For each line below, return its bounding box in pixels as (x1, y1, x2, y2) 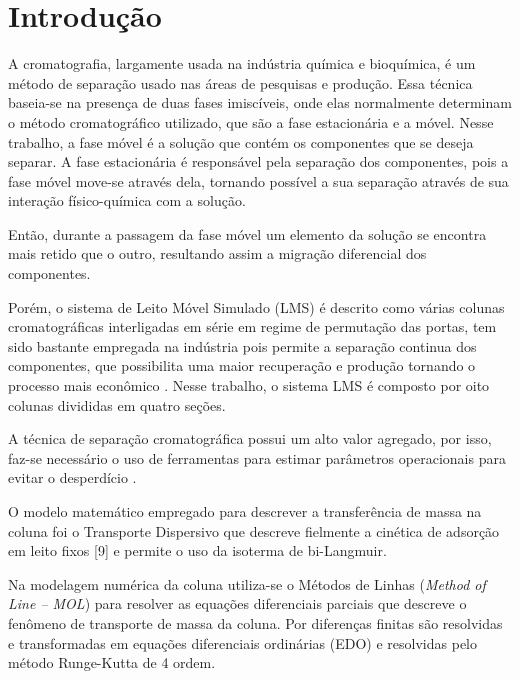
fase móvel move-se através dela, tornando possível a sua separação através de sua (8, 170, 509, 191)
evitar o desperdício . (8, 467, 137, 488)
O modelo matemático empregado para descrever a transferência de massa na (8, 501, 482, 521)
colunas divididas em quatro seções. (8, 394, 226, 415)
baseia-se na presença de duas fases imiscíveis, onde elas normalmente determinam (8, 92, 512, 113)
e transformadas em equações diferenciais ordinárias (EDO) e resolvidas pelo (8, 632, 477, 653)
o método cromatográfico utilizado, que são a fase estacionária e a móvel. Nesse (8, 111, 494, 132)
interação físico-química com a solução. (8, 190, 246, 211)
